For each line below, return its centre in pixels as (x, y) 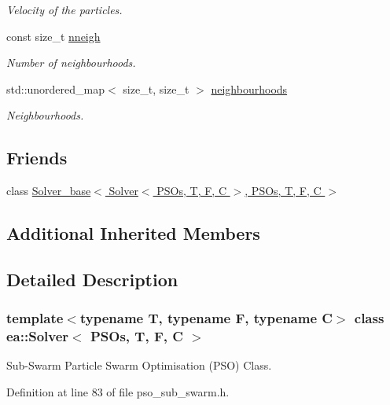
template (35, 318)
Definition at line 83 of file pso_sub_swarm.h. (118, 392)
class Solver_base (49, 191)
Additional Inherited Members (133, 233)
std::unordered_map (56, 88)
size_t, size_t (156, 88)
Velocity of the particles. (64, 9)
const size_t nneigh (53, 36)
